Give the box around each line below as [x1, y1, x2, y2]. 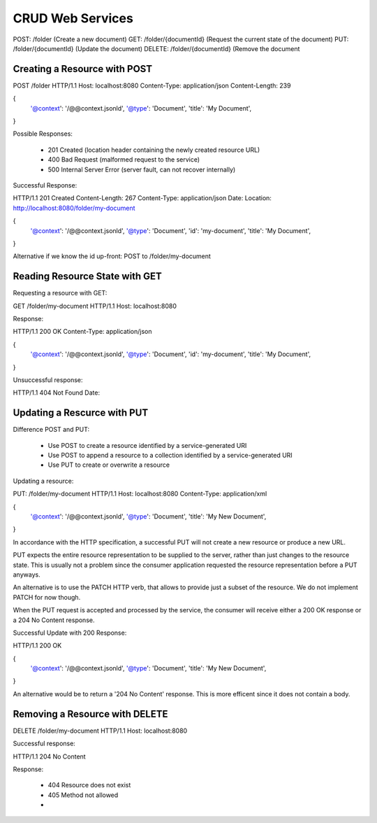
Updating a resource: [13, 477, 74, 485]
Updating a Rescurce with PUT [13, 407, 149, 419]
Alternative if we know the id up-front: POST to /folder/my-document [13, 252, 211, 260]
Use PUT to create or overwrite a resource [47, 460, 170, 469]
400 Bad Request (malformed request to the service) [47, 155, 200, 164]
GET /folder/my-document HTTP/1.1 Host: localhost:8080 [13, 302, 177, 310]
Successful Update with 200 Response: [13, 628, 127, 637]
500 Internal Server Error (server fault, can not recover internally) [47, 165, 236, 174]
